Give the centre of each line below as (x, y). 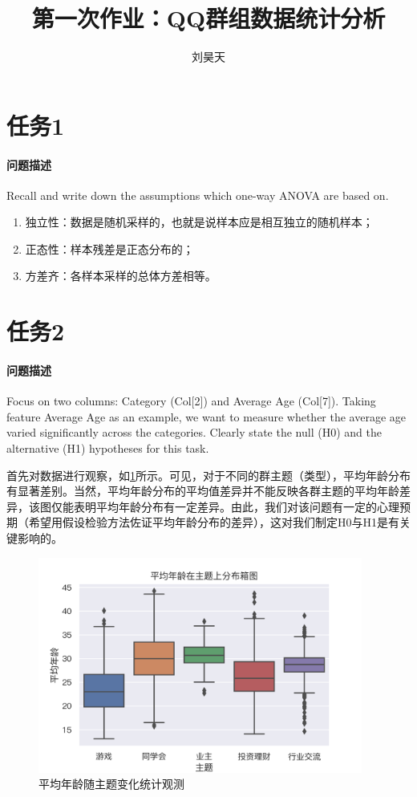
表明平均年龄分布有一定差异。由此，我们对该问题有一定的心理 (236, 506)
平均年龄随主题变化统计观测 (111, 784)
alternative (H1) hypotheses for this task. (108, 448)
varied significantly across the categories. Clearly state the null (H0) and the (194, 432)
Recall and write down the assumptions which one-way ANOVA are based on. (198, 195)
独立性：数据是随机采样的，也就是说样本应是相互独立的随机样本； (199, 222)
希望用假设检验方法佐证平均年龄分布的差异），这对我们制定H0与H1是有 (214, 522)
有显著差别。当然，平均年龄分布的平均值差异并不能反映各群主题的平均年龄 (203, 491)
